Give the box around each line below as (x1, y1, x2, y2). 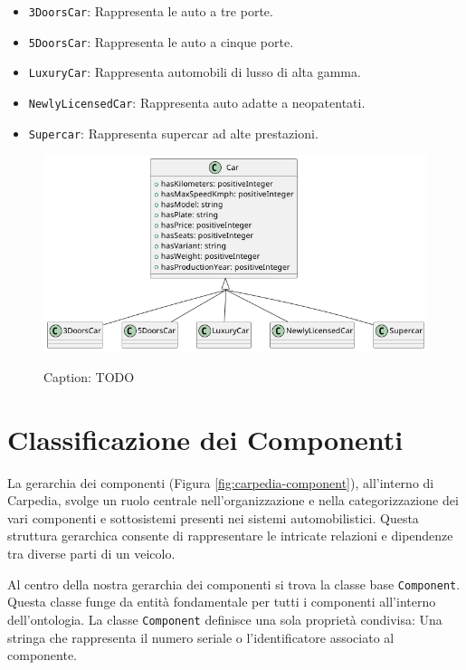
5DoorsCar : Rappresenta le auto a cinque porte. (28, 32, 294, 51)
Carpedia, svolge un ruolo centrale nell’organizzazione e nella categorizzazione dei (7, 491, 459, 510)
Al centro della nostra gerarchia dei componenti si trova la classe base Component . (7, 574, 461, 593)
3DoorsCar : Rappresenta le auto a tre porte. (28, 2, 273, 20)
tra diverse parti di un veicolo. (7, 544, 176, 563)
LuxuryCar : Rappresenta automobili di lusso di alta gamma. (28, 62, 361, 81)
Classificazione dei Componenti (7, 420, 404, 457)
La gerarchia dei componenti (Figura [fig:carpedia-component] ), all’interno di (7, 473, 434, 492)
